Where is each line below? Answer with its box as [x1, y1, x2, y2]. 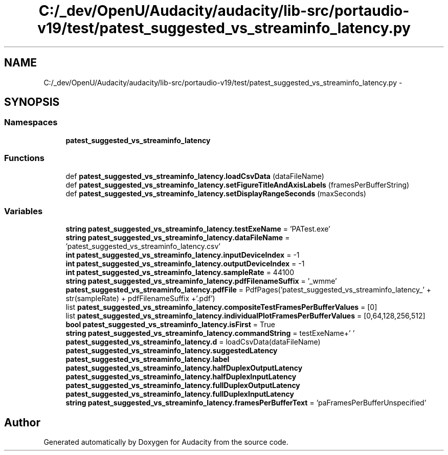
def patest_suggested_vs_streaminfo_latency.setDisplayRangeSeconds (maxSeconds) [65, 189, 366, 198]
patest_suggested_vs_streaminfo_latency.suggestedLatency [65, 346, 278, 355]
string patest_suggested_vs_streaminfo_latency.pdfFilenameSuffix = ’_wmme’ [65, 277, 337, 286]
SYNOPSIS [4, 96, 60, 109]
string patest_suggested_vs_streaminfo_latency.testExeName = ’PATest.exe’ [65, 224, 330, 234]
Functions [4, 153, 44, 164]
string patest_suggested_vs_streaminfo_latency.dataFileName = [65, 233, 290, 242]
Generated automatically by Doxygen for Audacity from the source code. [43, 438, 288, 447]
